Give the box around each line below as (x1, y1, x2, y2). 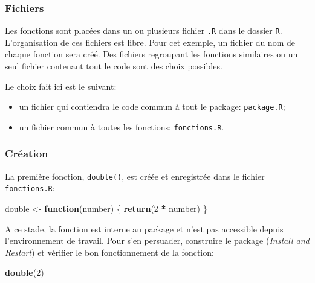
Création (5, 146, 48, 161)
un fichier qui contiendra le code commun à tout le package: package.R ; (19, 100, 285, 113)
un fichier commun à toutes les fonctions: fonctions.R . (19, 120, 224, 133)
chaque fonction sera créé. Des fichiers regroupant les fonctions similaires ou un (5, 48, 298, 60)
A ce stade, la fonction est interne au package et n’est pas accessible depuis (5, 222, 284, 235)
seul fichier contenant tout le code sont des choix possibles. (5, 60, 222, 72)
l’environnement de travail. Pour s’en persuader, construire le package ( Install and (5, 234, 310, 247)
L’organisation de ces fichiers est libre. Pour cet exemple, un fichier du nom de (5, 36, 295, 48)
